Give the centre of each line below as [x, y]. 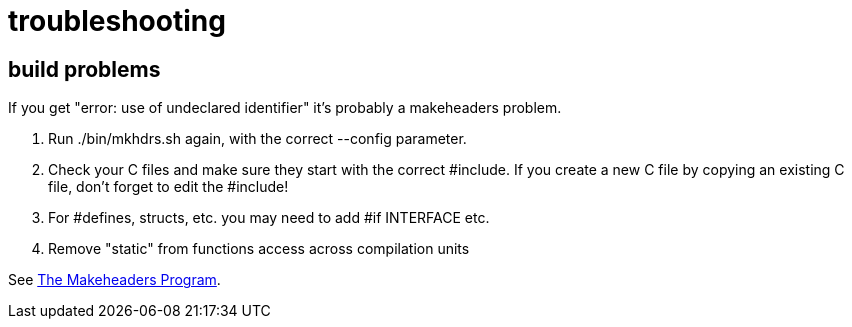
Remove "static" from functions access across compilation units [259, 249]
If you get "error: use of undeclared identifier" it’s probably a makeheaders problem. [285, 108]
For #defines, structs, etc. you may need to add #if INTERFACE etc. [269, 218]
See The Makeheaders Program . [114, 280]
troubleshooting [117, 21]
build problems [84, 69]
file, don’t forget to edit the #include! [168, 187]
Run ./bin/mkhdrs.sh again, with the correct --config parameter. [257, 139]
